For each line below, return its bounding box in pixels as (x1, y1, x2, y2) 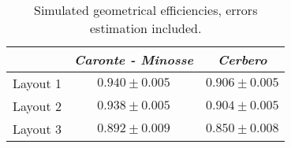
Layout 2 (13, 97, 62, 115)
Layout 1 (13, 74, 62, 92)
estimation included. (90, 19, 202, 37)
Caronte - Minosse (74, 50, 194, 68)
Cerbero (218, 50, 267, 68)
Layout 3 (13, 120, 62, 138)
